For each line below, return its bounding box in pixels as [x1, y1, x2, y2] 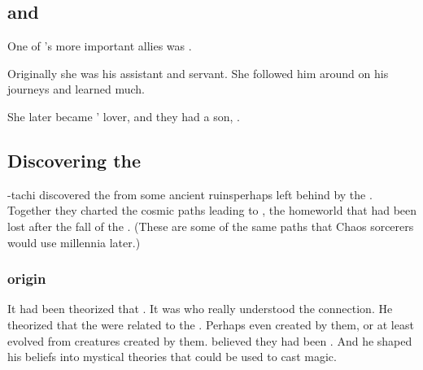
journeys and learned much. [7, 81, 145, 98]
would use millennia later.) [7, 233, 141, 250]
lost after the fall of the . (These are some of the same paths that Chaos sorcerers [7, 217, 414, 234]
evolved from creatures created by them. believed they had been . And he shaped [7, 332, 412, 349]
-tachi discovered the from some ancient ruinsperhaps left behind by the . [7, 185, 373, 202]
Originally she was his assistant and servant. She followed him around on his [7, 64, 389, 81]
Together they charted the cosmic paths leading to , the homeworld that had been [7, 202, 417, 219]
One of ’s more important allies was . [7, 37, 192, 54]
